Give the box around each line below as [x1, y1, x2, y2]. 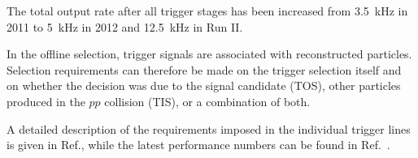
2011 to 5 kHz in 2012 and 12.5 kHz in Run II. [7, 18, 243, 35]
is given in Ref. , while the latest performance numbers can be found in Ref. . [7, 136, 390, 153]
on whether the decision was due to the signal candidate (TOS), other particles [7, 77, 401, 94]
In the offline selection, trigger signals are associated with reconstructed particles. [7, 45, 412, 62]
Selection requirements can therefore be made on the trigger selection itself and [7, 61, 402, 78]
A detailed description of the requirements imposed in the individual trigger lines [7, 120, 411, 137]
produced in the [7, 92, 85, 109]
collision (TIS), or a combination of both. [104, 92, 311, 109]
